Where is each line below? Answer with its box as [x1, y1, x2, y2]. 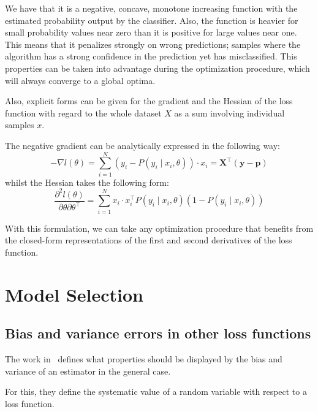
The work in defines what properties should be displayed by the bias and [5, 352, 282, 365]
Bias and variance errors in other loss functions [5, 324, 311, 343]
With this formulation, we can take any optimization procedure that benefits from [5, 221, 314, 234]
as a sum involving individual [174, 106, 285, 119]
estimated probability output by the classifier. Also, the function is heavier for [5, 13, 298, 26]
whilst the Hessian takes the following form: [5, 175, 169, 188]
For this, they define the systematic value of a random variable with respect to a [5, 385, 307, 398]
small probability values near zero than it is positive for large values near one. [5, 26, 297, 39]
